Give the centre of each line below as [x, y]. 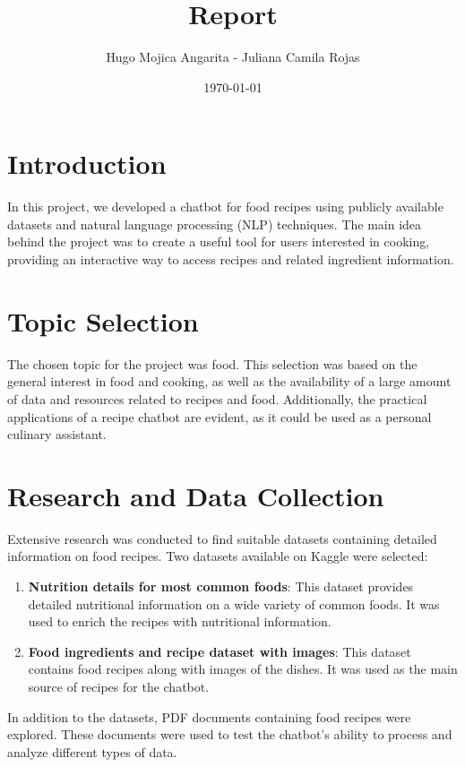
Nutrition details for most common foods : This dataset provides [221, 586]
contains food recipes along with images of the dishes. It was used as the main [243, 669]
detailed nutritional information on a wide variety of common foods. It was [234, 603]
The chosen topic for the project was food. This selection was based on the [212, 363]
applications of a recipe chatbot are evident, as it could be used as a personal [220, 416]
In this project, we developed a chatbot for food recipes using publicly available [225, 207]
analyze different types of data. [92, 751]
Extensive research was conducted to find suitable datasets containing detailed [222, 538]
